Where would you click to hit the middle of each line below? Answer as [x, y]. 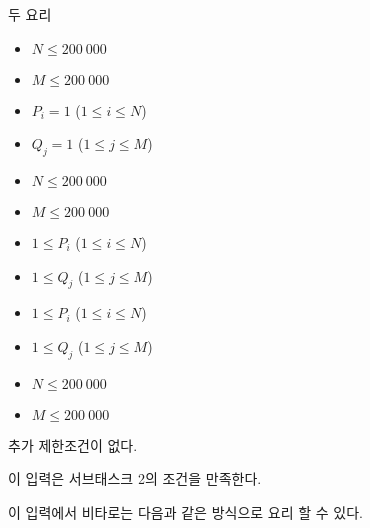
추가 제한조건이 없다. [73, 444]
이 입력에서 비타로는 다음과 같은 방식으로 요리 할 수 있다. [185, 511]
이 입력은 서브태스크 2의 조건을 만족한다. [135, 478]
